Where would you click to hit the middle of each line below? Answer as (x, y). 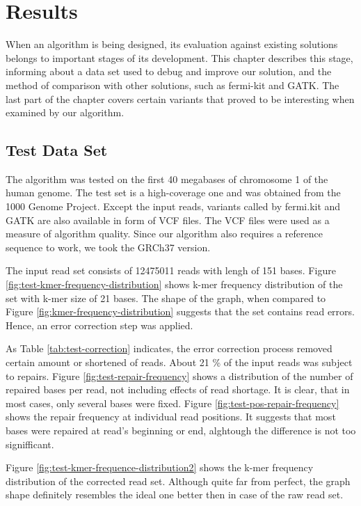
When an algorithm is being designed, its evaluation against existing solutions (172, 44)
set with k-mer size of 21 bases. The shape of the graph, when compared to (166, 298)
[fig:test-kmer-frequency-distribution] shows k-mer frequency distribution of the (174, 284)
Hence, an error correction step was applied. (99, 325)
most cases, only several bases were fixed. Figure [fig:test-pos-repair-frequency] (173, 403)
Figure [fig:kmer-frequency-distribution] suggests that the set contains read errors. (180, 311)
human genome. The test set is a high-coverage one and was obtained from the (173, 192)
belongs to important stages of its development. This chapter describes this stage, (179, 57)
